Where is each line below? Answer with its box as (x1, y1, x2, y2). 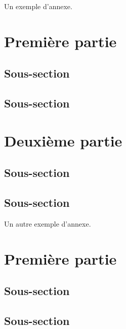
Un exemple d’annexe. (4, 1, 72, 11)
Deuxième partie (4, 130, 122, 151)
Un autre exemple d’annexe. (4, 218, 91, 229)
